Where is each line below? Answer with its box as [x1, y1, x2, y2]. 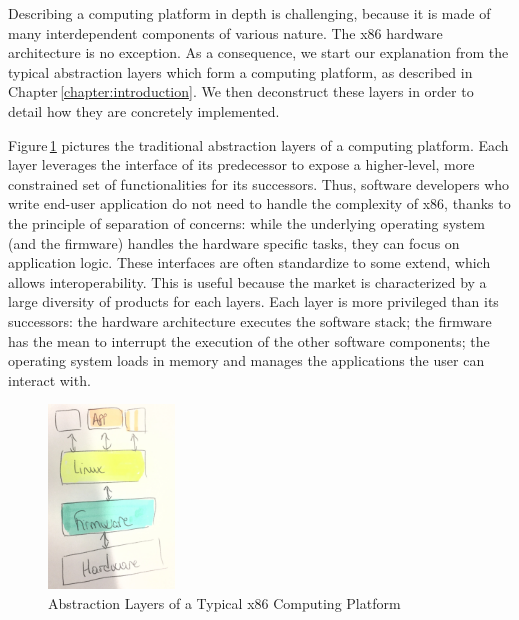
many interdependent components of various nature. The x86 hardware [8, 22, 443, 43]
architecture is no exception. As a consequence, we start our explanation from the [8, 42, 509, 63]
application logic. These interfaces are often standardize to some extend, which [8, 252, 491, 273]
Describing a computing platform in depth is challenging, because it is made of [8, 3, 491, 23]
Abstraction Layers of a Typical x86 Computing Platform [48, 592, 401, 613]
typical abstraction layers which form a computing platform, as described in [8, 61, 473, 82]
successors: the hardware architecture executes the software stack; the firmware [8, 310, 492, 331]
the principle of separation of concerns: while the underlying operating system [8, 212, 485, 233]
